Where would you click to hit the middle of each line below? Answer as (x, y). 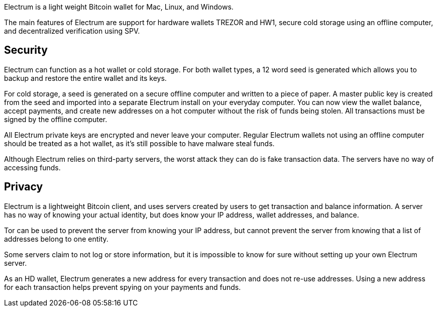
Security (26, 50)
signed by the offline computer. (56, 119)
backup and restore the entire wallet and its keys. (85, 78)
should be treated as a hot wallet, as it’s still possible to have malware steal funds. (139, 143)
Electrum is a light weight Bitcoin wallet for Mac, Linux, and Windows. (119, 7)
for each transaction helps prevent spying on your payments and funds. (123, 287)
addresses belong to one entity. (56, 239)
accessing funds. (32, 167)
